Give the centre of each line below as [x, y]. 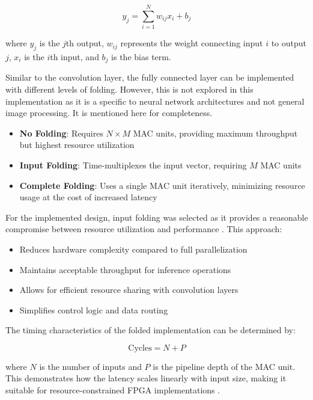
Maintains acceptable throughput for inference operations [125, 269]
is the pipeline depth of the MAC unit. [224, 366]
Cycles [140, 348]
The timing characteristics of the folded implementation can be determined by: [150, 330]
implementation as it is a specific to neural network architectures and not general [155, 101]
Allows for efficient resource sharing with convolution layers [129, 290]
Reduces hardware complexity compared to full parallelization [133, 249]
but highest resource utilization [77, 145]
